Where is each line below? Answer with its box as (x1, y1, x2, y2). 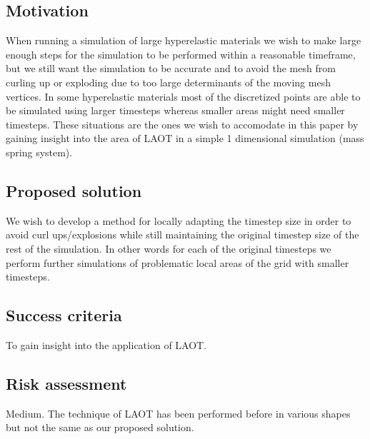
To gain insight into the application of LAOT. (6, 337, 207, 352)
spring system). (6, 144, 73, 159)
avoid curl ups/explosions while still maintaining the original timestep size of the (6, 227, 359, 242)
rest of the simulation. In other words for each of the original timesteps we (6, 241, 331, 256)
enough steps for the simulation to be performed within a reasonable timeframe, (6, 46, 356, 61)
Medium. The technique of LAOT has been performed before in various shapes (6, 405, 351, 420)
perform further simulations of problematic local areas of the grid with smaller (6, 255, 349, 270)
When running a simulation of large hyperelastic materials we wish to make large (6, 33, 361, 48)
